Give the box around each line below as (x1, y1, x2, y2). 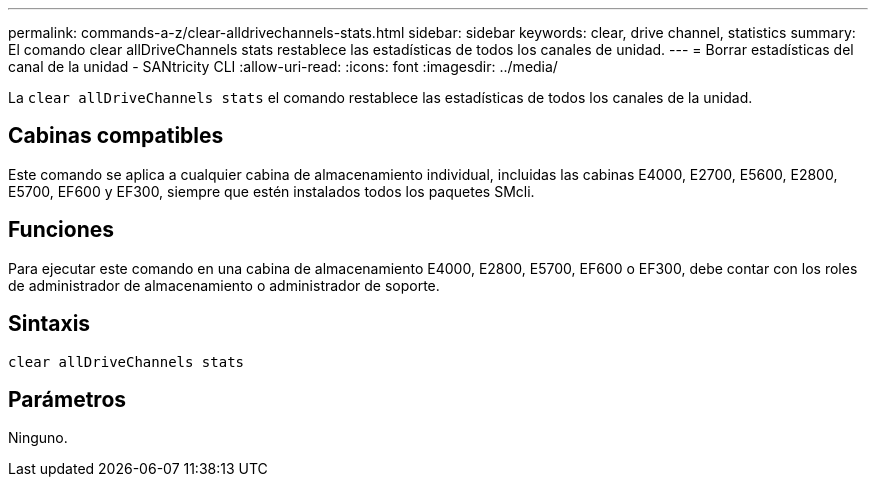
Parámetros (8, 386, 127, 412)
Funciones (8, 217, 115, 243)
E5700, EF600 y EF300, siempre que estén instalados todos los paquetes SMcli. (8, 182, 535, 200)
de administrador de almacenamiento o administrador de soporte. (8, 276, 440, 294)
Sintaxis (8, 311, 91, 337)
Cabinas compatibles (8, 123, 224, 149)
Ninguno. (8, 429, 68, 447)
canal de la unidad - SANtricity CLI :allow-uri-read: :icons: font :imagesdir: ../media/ (8, 58, 558, 75)
